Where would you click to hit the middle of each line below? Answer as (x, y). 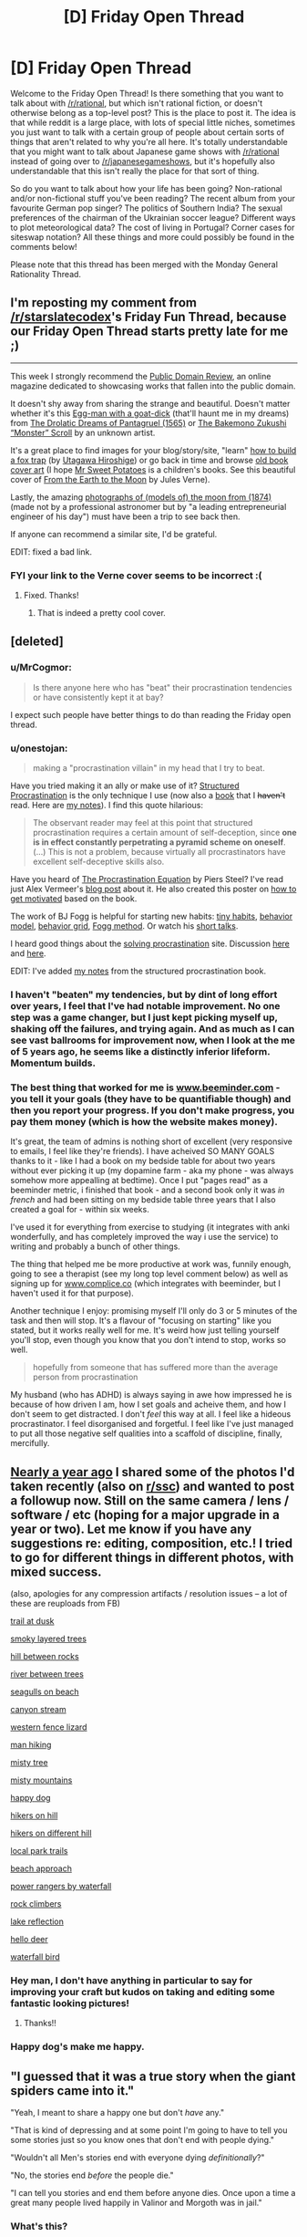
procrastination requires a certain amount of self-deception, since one (164, 833)
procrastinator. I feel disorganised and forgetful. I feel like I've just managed (152, 1424)
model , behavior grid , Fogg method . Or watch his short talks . (124, 926)
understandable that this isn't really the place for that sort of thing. (135, 171)
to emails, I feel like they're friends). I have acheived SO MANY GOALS (143, 1151)
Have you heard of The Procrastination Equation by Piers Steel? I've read (147, 879)
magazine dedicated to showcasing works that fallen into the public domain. (153, 386)
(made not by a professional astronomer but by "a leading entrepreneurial (148, 506)
